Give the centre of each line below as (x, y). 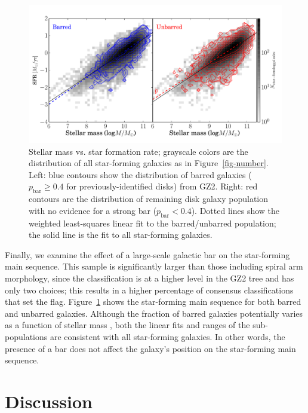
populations (26, 336)
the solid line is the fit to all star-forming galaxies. (121, 235)
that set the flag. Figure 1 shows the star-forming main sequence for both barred (153, 302)
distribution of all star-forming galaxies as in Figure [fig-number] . (149, 163)
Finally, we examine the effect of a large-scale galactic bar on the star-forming (147, 254)
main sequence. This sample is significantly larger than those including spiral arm (154, 266)
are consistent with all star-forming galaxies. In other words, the (167, 336)
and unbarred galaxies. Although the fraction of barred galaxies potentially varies (154, 313)
